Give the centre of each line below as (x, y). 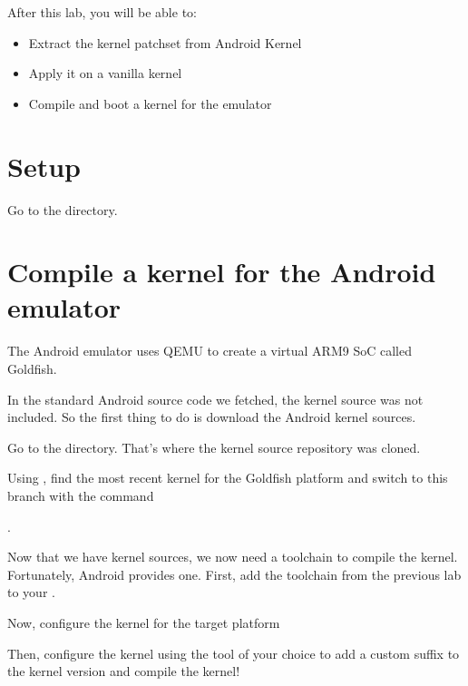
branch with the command (81, 495)
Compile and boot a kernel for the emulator (150, 103)
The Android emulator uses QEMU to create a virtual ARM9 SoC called (210, 351)
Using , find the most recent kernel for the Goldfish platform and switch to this (228, 478)
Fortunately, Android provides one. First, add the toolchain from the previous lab (234, 574)
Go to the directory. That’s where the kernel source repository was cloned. (214, 447)
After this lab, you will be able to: (102, 12)
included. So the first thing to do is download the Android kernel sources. (212, 417)
